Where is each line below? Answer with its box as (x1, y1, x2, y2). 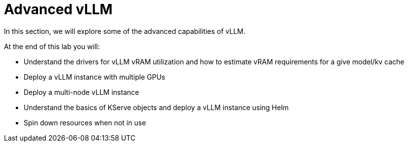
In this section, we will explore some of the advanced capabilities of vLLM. (4, 27, 246, 35)
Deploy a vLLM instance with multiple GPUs (24, 72, 166, 81)
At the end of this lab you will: (4, 42, 100, 51)
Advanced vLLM (4, 1, 113, 18)
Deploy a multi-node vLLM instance (24, 88, 139, 96)
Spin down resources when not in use (24, 118, 146, 127)
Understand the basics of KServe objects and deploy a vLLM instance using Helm (24, 103, 289, 112)
